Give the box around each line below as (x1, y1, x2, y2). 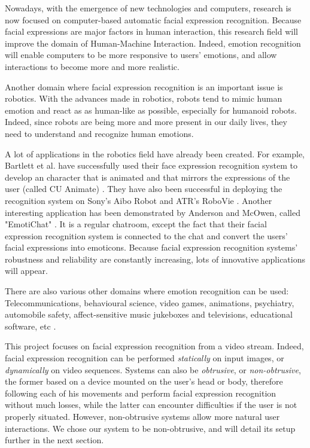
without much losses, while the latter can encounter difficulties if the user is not (5, 398, 297, 411)
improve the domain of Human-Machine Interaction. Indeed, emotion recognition (5, 36, 301, 49)
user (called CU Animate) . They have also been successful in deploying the (5, 182, 282, 195)
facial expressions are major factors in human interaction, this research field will (5, 25, 298, 38)
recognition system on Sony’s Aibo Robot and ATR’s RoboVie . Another (5, 194, 272, 206)
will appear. (5, 264, 48, 277)
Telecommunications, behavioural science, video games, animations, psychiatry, (5, 296, 294, 309)
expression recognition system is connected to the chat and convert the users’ (5, 229, 288, 242)
